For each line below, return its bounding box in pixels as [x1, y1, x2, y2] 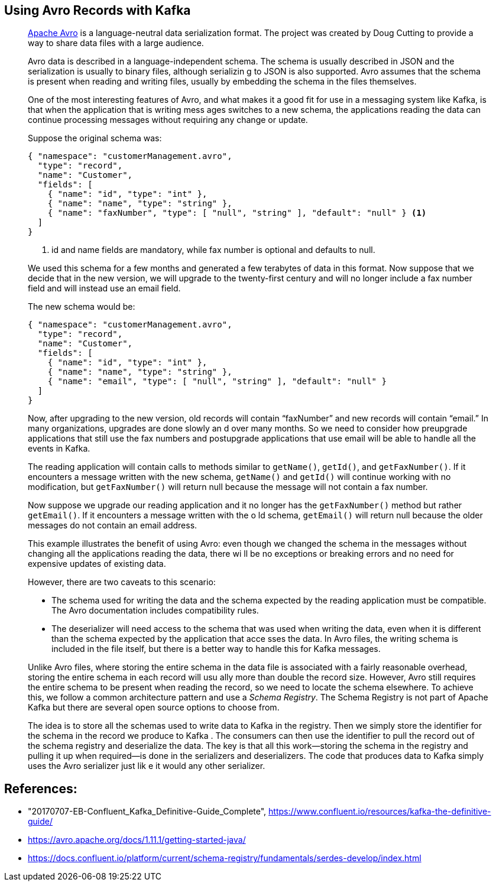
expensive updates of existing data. [28, 559, 166, 569]
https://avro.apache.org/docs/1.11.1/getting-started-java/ [28, 835, 246, 845]
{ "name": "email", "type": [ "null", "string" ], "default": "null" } [47, 377, 387, 387]
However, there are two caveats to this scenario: [28, 577, 216, 588]
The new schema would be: [28, 301, 135, 312]
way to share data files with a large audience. [28, 38, 204, 48]
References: [4, 781, 77, 796]
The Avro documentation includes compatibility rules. [51, 605, 259, 616]
